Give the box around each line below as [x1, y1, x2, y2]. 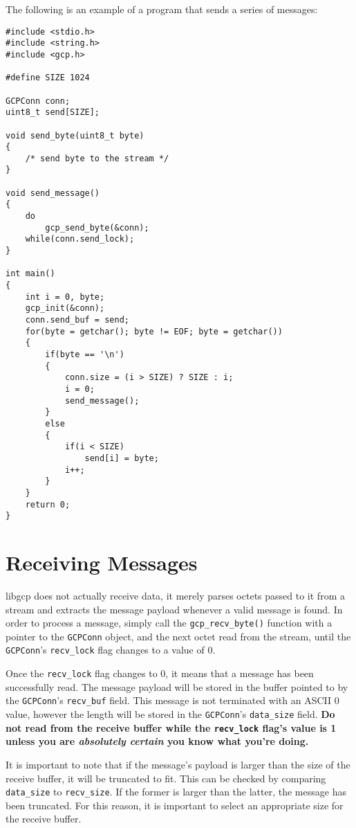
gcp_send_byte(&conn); [45, 222, 149, 233]
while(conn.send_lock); [25, 234, 135, 244]
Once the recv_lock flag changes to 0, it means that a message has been [6, 666, 314, 681]
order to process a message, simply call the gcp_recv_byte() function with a [6, 615, 332, 630]
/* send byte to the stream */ [25, 153, 169, 163]
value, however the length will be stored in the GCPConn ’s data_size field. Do [6, 707, 335, 721]
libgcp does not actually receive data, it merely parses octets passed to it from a [6, 588, 345, 602]
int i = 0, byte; [25, 291, 105, 302]
